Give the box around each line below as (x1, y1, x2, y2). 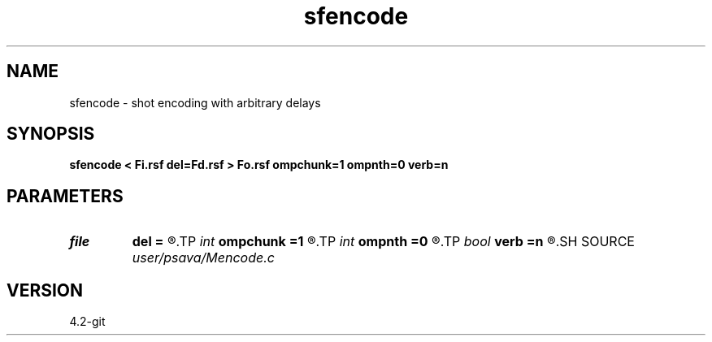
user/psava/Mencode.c (132, 249, 275, 266)
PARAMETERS (7, 185, 124, 206)
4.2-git (69, 314, 106, 329)
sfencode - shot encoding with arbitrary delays (69, 95, 321, 110)
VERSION (7, 279, 84, 301)
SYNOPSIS (7, 123, 95, 145)
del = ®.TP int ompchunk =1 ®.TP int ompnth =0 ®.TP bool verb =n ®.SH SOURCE (132, 233, 635, 250)
